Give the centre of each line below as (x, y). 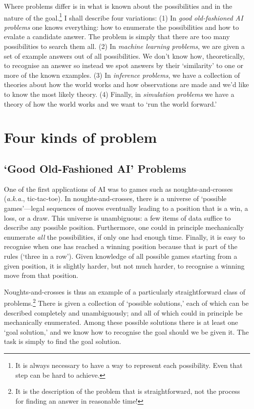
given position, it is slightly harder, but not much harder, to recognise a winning (124, 265)
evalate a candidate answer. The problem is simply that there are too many (117, 36)
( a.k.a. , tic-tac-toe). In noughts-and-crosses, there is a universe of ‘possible (115, 198)
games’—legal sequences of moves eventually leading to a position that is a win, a (126, 208)
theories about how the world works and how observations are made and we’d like (127, 84)
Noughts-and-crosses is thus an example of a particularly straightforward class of (125, 291)
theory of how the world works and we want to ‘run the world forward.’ (110, 103)
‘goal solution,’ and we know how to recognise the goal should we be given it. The (127, 331)
